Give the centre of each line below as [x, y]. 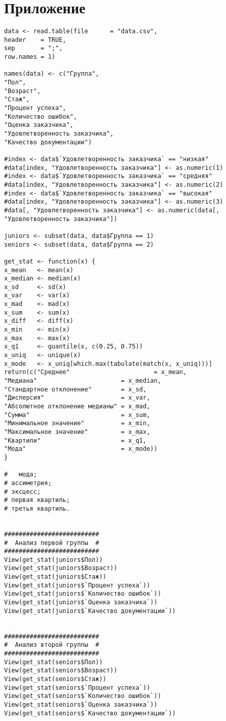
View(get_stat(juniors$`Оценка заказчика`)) [81, 603]
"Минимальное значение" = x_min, [77, 423]
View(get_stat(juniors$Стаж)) [55, 577]
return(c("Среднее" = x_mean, [95, 372]
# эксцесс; [22, 491]
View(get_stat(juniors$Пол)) [54, 560]
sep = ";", [33, 48]
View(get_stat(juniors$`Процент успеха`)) [77, 585]
